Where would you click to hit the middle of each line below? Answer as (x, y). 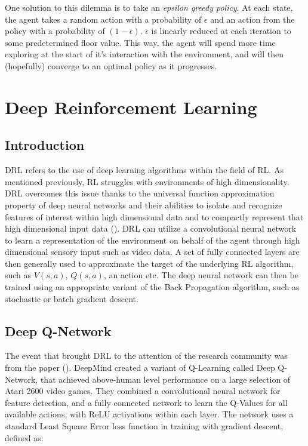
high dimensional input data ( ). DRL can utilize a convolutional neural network (151, 228)
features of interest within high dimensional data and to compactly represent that (154, 216)
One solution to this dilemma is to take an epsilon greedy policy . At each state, (149, 7)
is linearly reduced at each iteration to (221, 31)
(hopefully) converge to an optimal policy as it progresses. (111, 65)
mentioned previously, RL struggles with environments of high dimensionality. (147, 181)
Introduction (45, 145)
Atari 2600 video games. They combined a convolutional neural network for (143, 391)
